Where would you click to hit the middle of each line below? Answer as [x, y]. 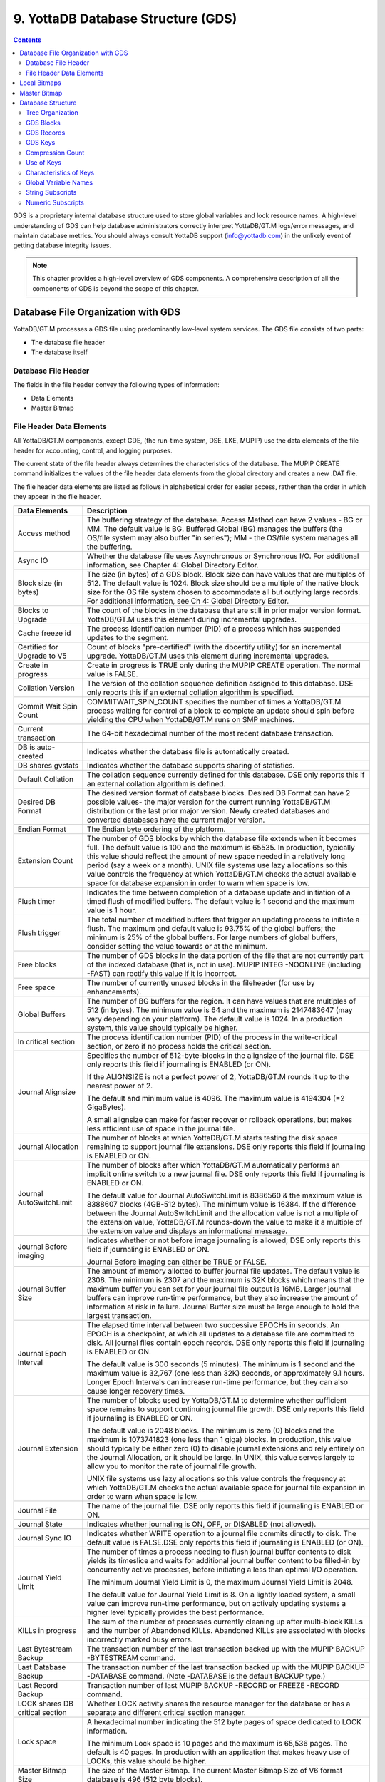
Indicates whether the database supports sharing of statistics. [191, 765]
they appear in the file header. [57, 497]
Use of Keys [44, 163]
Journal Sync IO [44, 1538]
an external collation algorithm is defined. [156, 783]
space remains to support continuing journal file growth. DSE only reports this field [225, 1409]
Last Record [38, 1685]
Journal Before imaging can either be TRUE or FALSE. [177, 1262]
